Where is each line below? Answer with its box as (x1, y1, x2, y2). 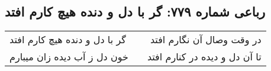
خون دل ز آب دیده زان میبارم (9, 50, 128, 64)
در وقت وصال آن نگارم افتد (150, 33, 262, 47)
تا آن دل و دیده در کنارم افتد (147, 50, 262, 64)
